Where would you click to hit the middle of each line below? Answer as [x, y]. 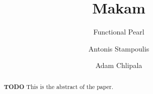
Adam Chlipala [119, 65]
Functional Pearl [119, 32]
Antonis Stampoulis [119, 48]
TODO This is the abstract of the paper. [58, 86]
